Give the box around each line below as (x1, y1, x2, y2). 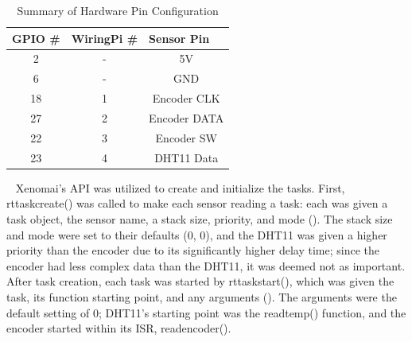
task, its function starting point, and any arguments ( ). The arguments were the (6, 288, 397, 305)
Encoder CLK (152, 90, 220, 107)
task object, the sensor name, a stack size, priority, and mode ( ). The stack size (6, 210, 393, 227)
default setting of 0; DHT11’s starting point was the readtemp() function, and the (6, 304, 406, 321)
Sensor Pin (149, 29, 210, 46)
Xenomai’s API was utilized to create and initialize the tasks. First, (15, 179, 345, 196)
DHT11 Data (154, 149, 219, 165)
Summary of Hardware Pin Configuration (17, 2, 219, 18)
